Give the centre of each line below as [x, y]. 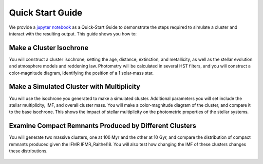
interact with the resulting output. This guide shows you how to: [73, 33]
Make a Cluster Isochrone [49, 48]
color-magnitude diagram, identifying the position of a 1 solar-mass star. [81, 73]
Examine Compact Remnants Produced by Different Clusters [103, 126]
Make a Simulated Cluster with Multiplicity [75, 87]
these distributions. [28, 151]
